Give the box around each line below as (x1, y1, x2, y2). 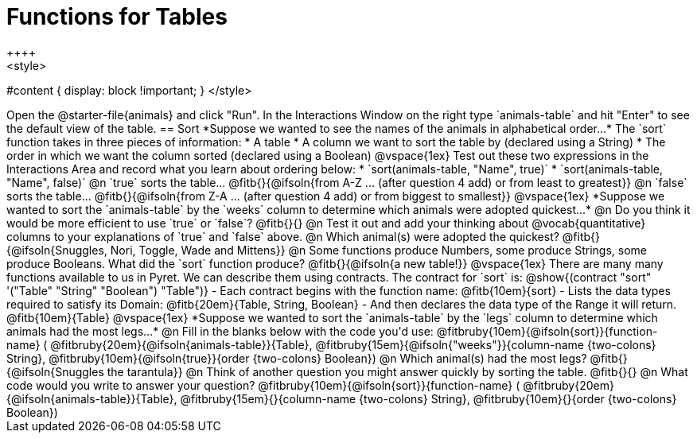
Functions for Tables (6, 3, 228, 30)
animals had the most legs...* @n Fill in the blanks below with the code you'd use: (6, 324, 434, 338)
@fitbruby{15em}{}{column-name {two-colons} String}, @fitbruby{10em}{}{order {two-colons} (180, 391, 677, 406)
